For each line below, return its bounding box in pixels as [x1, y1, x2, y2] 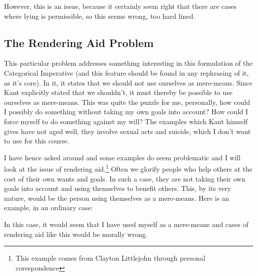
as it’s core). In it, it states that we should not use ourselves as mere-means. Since [4, 77, 253, 88]
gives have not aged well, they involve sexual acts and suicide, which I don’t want [4, 126, 251, 136]
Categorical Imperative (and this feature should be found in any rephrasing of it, [4, 67, 249, 78]
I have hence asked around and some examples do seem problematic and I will [4, 152, 241, 162]
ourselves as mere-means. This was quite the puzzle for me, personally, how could [4, 96, 251, 107]
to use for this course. [4, 136, 70, 146]
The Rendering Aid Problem [4, 35, 154, 50]
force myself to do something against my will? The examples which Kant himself [4, 116, 248, 126]
